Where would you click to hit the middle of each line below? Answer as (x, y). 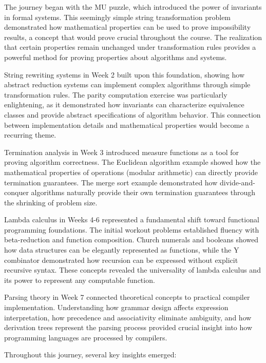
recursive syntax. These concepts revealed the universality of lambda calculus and (132, 270)
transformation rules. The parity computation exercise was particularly (116, 94)
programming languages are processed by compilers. (86, 337)
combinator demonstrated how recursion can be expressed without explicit (121, 260)
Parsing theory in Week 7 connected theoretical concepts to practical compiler (127, 297)
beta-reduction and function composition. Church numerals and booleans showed (131, 240)
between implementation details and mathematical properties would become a (127, 125)
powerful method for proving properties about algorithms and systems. (116, 57)
